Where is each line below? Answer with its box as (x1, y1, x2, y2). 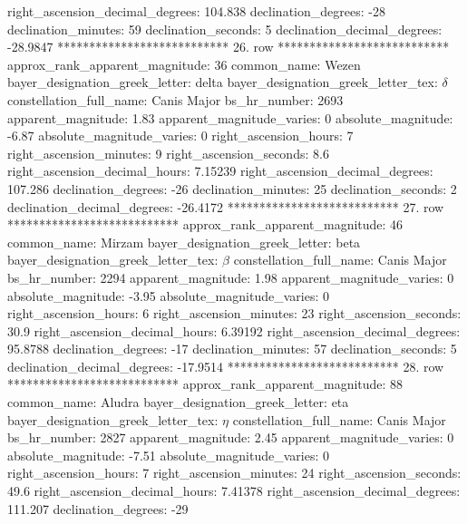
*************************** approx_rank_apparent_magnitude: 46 (7, 215, 404, 234)
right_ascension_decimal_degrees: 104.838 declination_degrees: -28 (7, 2, 385, 20)
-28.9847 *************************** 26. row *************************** (7, 37, 450, 56)
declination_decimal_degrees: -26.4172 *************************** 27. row (7, 197, 444, 216)
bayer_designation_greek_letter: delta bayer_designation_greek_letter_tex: (7, 73, 438, 92)
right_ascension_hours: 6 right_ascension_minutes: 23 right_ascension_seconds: (7, 304, 462, 323)
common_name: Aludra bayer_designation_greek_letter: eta (7, 393, 349, 412)
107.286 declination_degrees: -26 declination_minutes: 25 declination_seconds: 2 (7, 179, 457, 198)
